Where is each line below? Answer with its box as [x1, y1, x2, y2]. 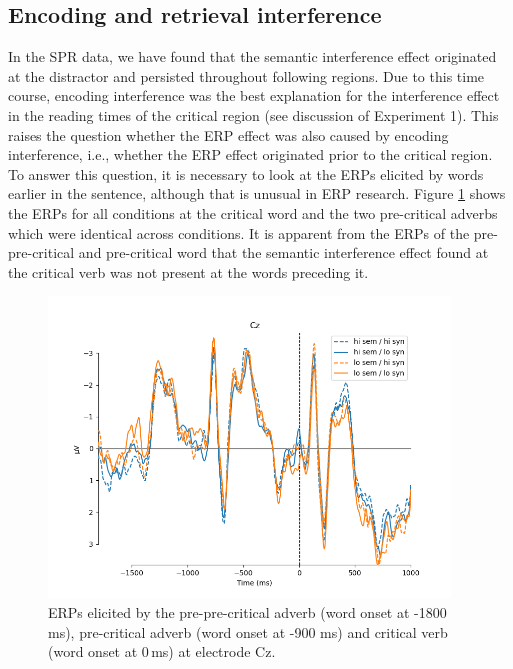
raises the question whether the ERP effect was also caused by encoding [8, 124, 449, 145]
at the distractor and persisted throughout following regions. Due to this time [8, 65, 485, 86]
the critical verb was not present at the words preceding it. [8, 261, 369, 282]
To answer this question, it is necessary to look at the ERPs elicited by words [8, 163, 484, 184]
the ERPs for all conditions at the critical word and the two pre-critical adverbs [8, 202, 498, 223]
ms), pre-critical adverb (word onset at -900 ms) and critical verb [48, 621, 448, 642]
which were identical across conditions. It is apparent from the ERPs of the [8, 222, 470, 243]
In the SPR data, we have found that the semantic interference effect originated [8, 46, 497, 67]
